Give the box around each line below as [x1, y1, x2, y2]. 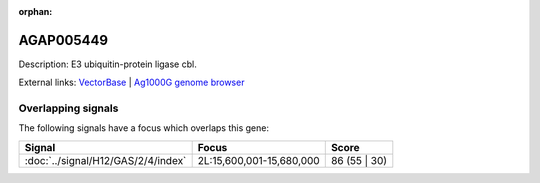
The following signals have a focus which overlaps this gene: [18, 122, 270, 134]
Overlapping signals [18, 101, 119, 115]
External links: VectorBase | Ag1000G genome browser [18, 76, 245, 89]
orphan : [18, 6, 53, 17]
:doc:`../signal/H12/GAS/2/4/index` [24, 153, 187, 167]
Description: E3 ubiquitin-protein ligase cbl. [18, 58, 197, 70]
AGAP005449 [18, 31, 109, 49]
